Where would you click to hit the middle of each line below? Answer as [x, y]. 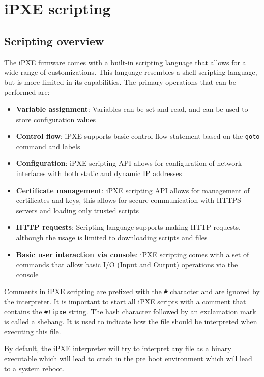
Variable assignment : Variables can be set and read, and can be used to [132, 109]
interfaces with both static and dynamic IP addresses [99, 173]
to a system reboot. [34, 368]
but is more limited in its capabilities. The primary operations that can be [120, 82]
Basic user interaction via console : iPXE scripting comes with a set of [133, 254]
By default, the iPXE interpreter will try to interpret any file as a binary [118, 348]
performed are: [27, 92]
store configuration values [56, 119]
